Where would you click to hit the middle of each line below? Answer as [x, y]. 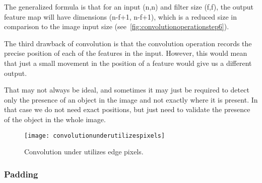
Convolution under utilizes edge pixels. [84, 152]
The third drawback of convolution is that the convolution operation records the [128, 43]
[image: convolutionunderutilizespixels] [95, 135]
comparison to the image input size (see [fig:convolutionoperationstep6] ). [117, 26]
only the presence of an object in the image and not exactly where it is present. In [131, 99]
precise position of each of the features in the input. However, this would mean [126, 53]
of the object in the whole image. [55, 119]
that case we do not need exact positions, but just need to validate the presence [127, 109]
